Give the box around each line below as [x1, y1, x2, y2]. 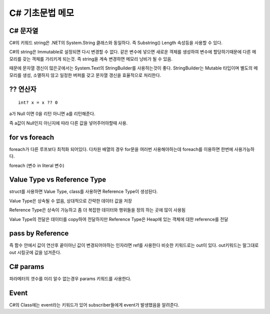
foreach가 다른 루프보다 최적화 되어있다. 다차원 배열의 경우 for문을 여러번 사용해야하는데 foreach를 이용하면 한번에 [9, 146, 233, 152]
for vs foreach [9, 133, 54, 141]
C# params [9, 262, 44, 271]
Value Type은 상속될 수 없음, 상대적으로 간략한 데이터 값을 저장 [9, 197, 132, 203]
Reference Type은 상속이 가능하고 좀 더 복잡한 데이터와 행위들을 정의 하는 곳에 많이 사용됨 [9, 207, 186, 213]
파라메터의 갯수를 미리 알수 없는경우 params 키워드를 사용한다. [9, 275, 132, 281]
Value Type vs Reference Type [9, 175, 106, 184]
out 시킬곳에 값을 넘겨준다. [9, 249, 61, 255]
